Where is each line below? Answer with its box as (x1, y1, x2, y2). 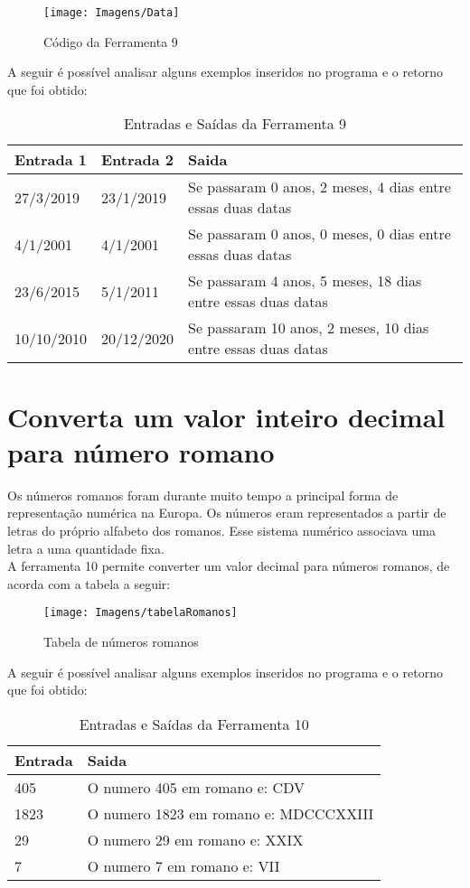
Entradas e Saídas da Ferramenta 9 (123, 113, 347, 135)
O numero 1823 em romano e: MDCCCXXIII (87, 802, 374, 824)
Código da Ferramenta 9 (43, 32, 178, 51)
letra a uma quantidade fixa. (7, 538, 164, 557)
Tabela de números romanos (43, 631, 199, 650)
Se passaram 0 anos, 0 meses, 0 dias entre (188, 223, 451, 245)
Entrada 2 (101, 149, 174, 171)
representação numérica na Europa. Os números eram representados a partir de (7, 503, 446, 522)
